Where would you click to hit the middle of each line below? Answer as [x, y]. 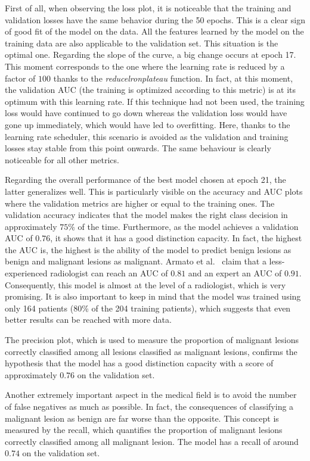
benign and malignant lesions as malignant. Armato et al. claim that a [136, 261]
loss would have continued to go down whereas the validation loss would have [146, 113]
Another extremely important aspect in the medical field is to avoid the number [151, 395]
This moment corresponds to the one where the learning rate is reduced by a [145, 66]
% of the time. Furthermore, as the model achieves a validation [183, 226]
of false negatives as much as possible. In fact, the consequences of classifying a [149, 406]
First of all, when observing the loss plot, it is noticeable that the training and [148, 8]
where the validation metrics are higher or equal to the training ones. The [140, 203]
